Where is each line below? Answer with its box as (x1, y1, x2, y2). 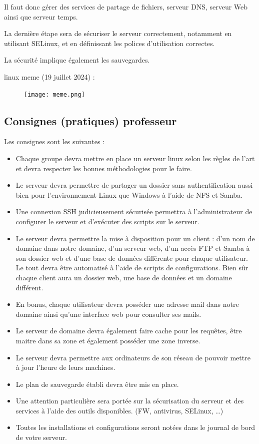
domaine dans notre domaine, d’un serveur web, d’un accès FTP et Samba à (15, 243, 250, 253)
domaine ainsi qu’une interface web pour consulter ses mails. (15, 308, 201, 319)
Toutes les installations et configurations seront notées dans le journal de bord (15, 422, 255, 432)
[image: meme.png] (24, 91, 85, 98)
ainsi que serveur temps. (4, 11, 78, 22)
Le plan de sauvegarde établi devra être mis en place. (15, 378, 179, 389)
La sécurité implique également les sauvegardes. (4, 55, 150, 65)
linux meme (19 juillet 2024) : (4, 71, 95, 82)
